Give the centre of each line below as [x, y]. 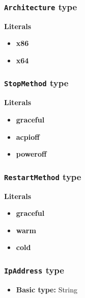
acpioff [28, 136]
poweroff [31, 154]
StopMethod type [36, 83]
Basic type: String [47, 289]
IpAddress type [34, 270]
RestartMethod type [43, 176]
